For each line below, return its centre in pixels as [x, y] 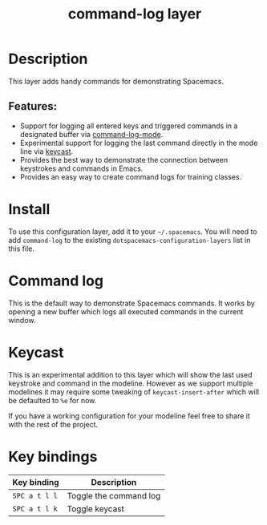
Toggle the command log [114, 495]
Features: [33, 106]
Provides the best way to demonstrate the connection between [124, 160]
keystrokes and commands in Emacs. [81, 168]
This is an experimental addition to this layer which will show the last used [130, 374]
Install [29, 209]
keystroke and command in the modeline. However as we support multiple [131, 383]
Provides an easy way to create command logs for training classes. [131, 176]
